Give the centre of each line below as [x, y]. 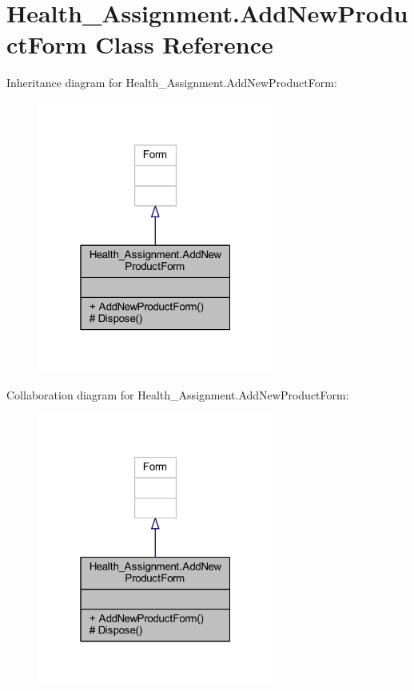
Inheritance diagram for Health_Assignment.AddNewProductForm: [172, 83]
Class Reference [184, 44]
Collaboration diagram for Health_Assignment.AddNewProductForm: [178, 395]
